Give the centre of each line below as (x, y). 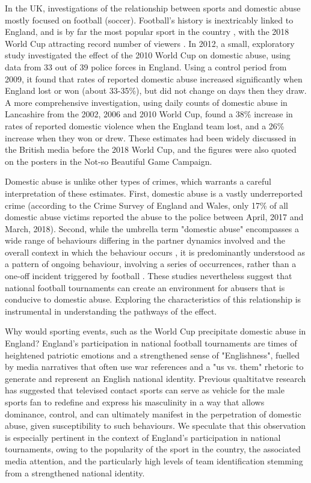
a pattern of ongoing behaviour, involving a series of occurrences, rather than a (151, 264)
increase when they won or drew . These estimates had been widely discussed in (151, 137)
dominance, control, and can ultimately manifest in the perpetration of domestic (153, 414)
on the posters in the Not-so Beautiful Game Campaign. (109, 161)
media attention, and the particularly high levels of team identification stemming (154, 460)
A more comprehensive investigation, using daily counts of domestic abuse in (146, 102)
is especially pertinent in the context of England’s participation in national (143, 437)
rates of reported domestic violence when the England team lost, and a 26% (145, 125)
